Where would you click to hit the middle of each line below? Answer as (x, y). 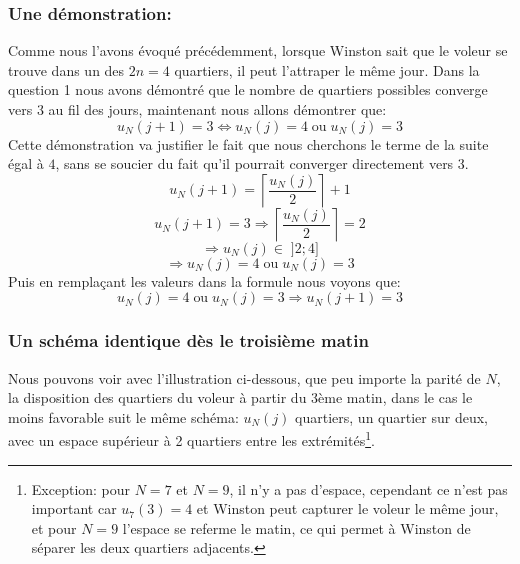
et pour (54, 527)
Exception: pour (81, 488)
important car (74, 508)
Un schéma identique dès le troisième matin (188, 340)
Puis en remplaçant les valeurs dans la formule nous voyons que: (204, 280)
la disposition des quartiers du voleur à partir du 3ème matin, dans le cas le (240, 397)
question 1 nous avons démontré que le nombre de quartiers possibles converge (248, 89)
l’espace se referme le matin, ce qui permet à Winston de (296, 527)
